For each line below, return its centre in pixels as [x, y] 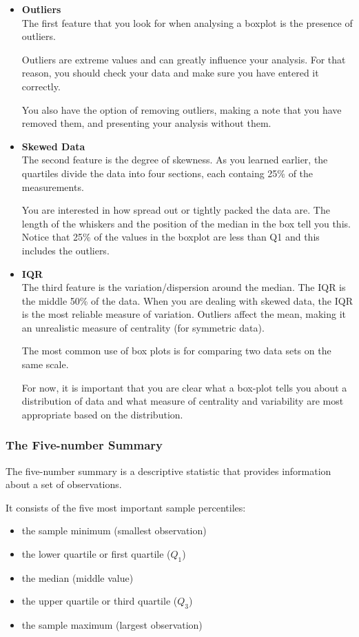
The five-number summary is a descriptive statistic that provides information [168, 471]
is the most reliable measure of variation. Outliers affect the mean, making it [184, 314]
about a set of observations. [64, 484]
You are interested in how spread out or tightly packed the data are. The [176, 210]
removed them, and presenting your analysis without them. [146, 123]
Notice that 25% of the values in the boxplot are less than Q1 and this [171, 237]
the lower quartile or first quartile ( [96, 554]
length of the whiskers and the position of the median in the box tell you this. [186, 223]
